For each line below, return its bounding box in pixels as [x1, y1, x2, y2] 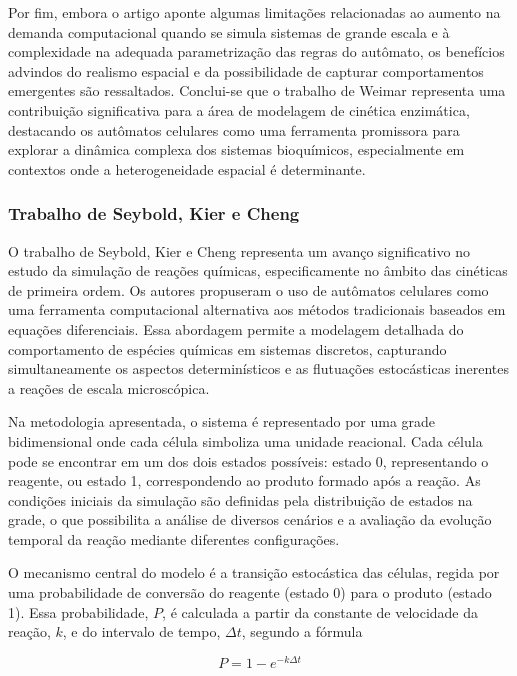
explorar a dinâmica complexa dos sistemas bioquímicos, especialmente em [8, 139, 465, 160]
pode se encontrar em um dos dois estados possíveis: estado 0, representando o [8, 450, 489, 471]
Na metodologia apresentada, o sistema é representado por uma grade [8, 411, 436, 432]
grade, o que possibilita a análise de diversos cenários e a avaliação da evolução [8, 509, 492, 530]
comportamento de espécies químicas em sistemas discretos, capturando [8, 338, 447, 359]
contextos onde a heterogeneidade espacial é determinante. [8, 158, 366, 179]
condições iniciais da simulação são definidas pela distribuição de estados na [8, 489, 473, 510]
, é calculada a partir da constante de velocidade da [162, 601, 479, 622]
